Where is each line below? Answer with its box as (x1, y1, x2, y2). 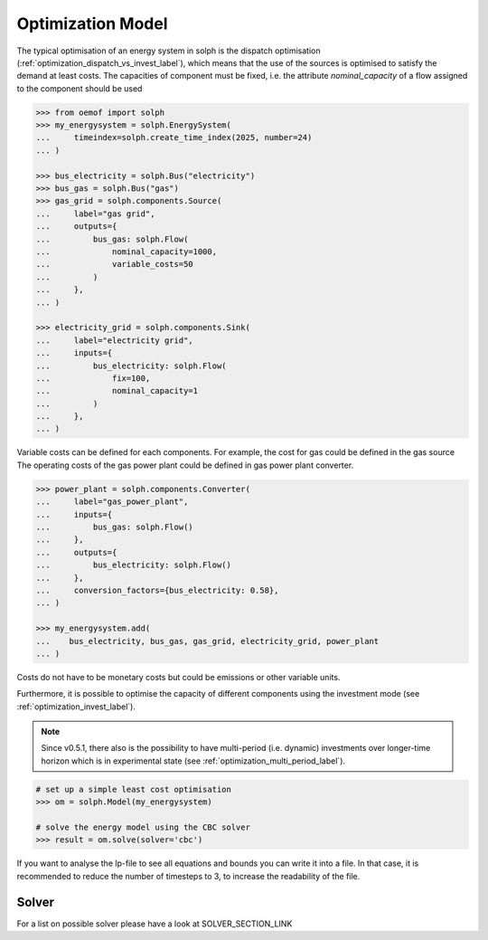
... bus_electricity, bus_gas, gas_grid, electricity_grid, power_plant (35, 636, 380, 646)
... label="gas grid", (35, 208, 155, 219)
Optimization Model (16, 14, 168, 33)
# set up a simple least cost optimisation (35, 783, 232, 794)
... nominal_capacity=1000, (35, 247, 217, 257)
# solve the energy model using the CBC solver (35, 822, 250, 832)
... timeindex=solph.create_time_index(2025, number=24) (35, 132, 313, 143)
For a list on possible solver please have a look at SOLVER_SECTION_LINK (16, 918, 293, 929)
